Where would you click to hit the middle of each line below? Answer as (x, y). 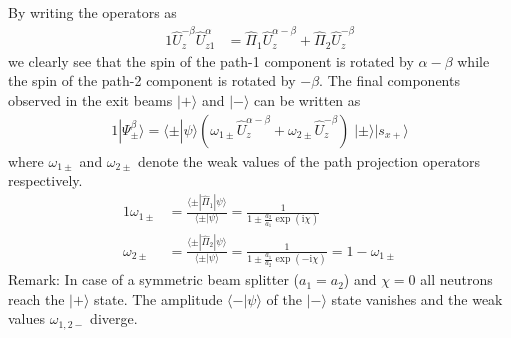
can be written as (307, 99)
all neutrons (456, 279)
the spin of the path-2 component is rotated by (152, 80)
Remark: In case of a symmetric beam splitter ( (153, 279)
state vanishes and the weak (417, 298)
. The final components (389, 80)
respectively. (45, 180)
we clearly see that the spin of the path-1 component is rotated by (211, 60)
